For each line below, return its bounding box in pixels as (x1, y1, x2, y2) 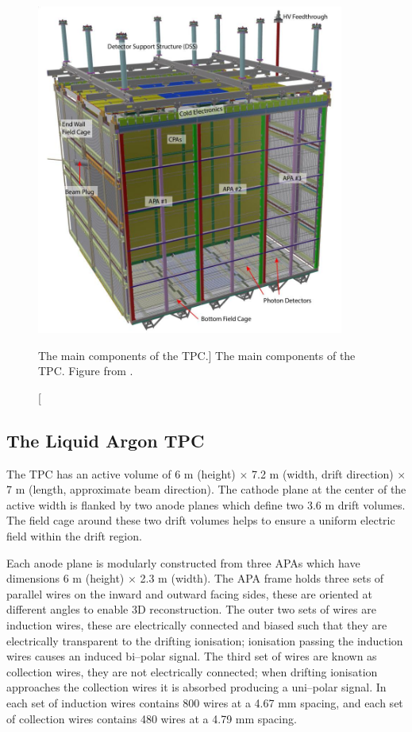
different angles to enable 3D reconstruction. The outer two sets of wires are (6, 601, 376, 618)
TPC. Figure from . (38, 362, 133, 379)
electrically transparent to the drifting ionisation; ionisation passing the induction (6, 632, 403, 649)
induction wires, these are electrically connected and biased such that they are (6, 617, 387, 633)
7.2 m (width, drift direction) (252, 465, 394, 482)
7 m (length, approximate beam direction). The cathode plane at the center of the (6, 481, 406, 498)
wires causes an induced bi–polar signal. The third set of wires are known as (6, 648, 377, 664)
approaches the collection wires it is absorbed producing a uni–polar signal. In (6, 679, 387, 695)
